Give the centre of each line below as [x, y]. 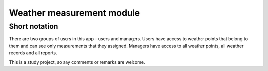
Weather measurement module [75, 13]
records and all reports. [33, 53]
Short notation [33, 26]
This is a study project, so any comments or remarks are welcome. [77, 62]
